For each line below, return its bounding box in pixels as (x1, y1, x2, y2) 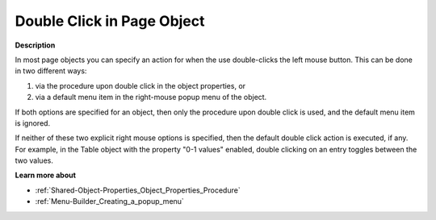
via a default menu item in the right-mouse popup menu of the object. (35, 93, 267, 102)
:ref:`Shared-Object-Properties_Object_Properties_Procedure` (35, 185, 241, 195)
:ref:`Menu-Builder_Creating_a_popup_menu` (35, 197, 185, 206)
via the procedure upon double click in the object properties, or (35, 81, 246, 90)
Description (15, 40, 56, 50)
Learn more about (15, 170, 77, 181)
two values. (15, 156, 54, 165)
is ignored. (15, 118, 51, 128)
